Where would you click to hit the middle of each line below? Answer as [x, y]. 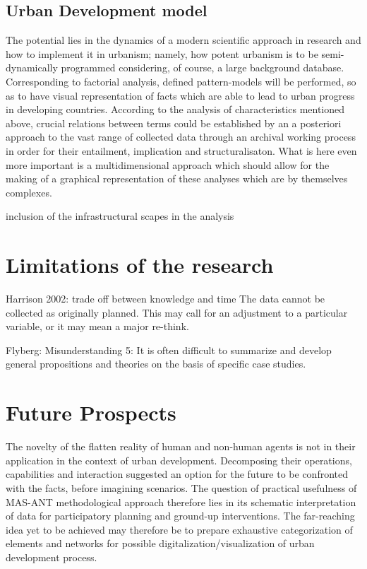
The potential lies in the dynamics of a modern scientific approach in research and [183, 40]
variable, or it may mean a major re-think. [97, 326]
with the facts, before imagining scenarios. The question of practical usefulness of [181, 487]
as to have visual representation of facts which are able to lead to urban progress [180, 95]
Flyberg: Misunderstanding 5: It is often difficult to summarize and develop [169, 350]
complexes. [29, 192]
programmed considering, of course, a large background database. [203, 68]
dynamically [32, 68]
